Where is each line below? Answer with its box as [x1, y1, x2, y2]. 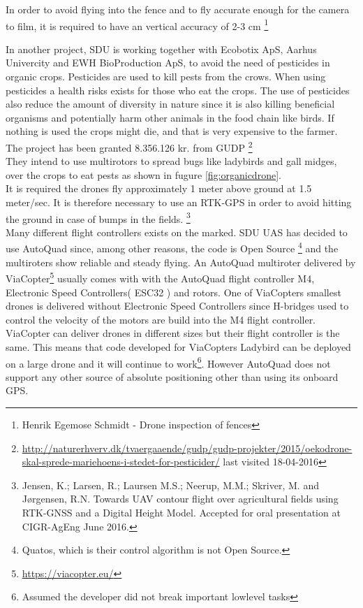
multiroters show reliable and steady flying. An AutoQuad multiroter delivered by [6, 254, 356, 269]
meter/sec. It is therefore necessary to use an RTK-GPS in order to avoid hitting [6, 195, 352, 210]
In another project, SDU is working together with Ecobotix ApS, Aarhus [6, 41, 317, 56]
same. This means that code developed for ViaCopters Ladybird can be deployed [6, 339, 351, 354]
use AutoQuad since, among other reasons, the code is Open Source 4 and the [6, 239, 339, 256]
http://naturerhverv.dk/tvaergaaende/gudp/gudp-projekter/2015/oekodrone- [22, 440, 353, 455]
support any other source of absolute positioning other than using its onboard [6, 369, 339, 384]
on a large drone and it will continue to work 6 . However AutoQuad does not [6, 354, 331, 370]
